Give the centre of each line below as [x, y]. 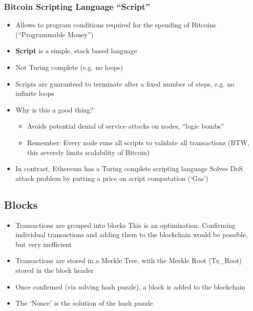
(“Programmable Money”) [54, 34]
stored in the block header [54, 270]
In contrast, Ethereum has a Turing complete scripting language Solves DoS [129, 168]
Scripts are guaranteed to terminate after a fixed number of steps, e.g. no [125, 83]
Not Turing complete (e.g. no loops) [69, 67]
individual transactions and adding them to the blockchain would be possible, [132, 234]
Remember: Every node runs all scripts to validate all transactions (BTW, [138, 142]
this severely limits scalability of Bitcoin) [88, 152]
